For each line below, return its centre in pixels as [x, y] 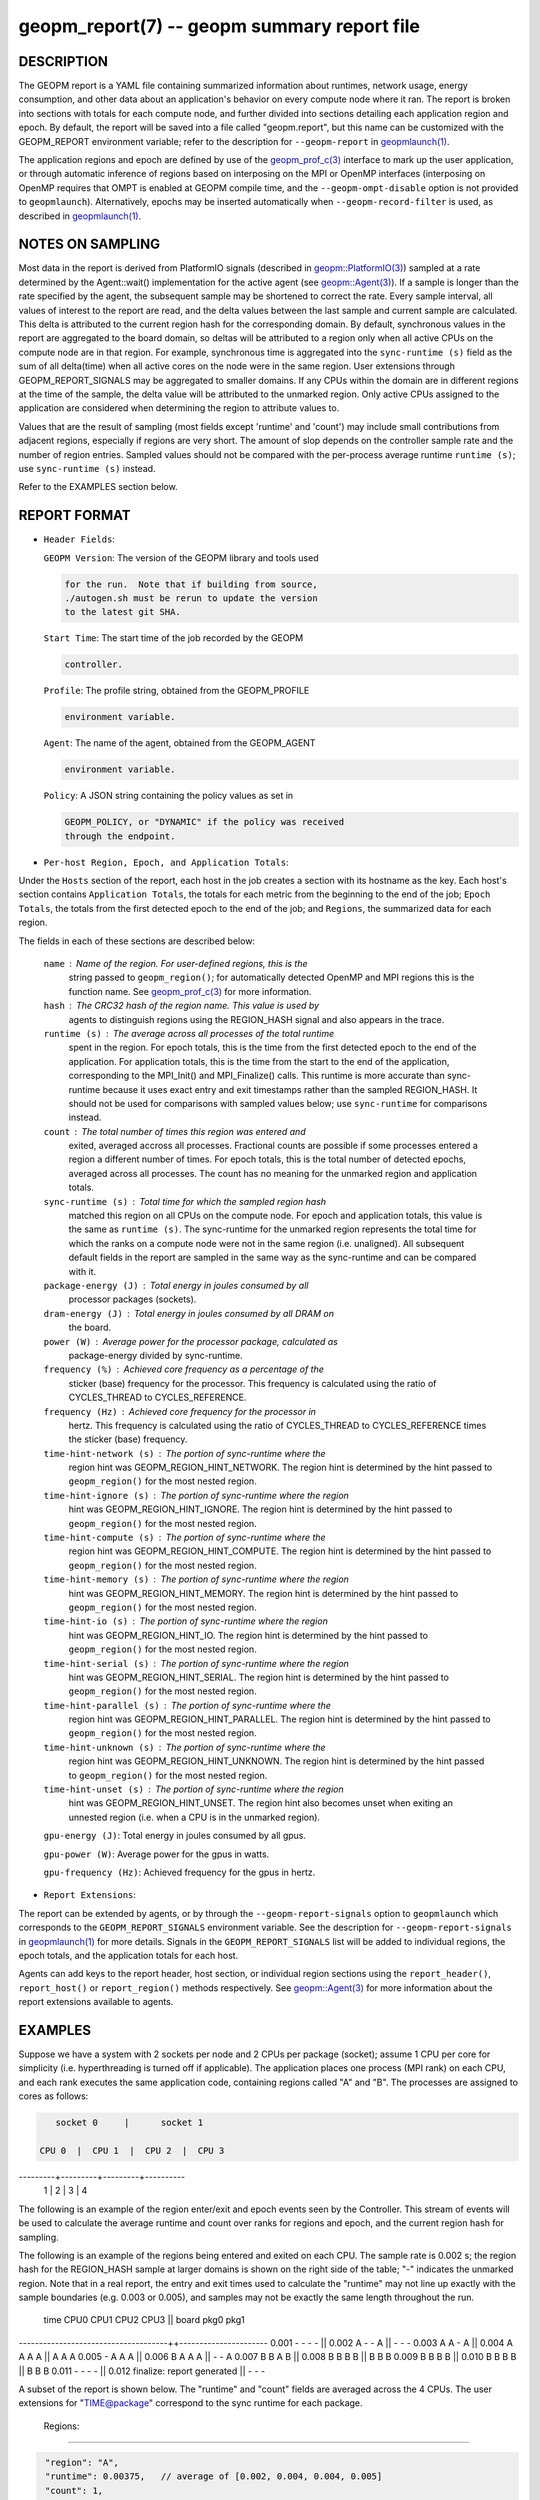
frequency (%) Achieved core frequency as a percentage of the [184, 1369]
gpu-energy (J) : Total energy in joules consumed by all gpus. [175, 1836]
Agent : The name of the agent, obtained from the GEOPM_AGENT [179, 743]
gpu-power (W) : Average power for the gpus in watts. [156, 1854]
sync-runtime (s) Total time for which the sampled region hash [185, 1201]
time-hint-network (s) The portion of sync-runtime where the [184, 1453]
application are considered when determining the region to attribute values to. [179, 408]
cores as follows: [53, 2096]
